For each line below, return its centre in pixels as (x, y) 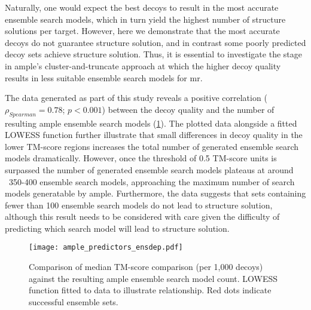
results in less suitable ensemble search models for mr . (104, 77)
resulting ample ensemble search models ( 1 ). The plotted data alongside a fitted (151, 123)
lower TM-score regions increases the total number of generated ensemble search (152, 146)
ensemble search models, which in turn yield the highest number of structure (145, 19)
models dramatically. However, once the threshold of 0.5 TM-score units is (141, 158)
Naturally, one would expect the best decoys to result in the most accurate (142, 7)
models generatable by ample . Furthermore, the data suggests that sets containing (155, 193)
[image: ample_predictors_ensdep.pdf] (106, 248)
